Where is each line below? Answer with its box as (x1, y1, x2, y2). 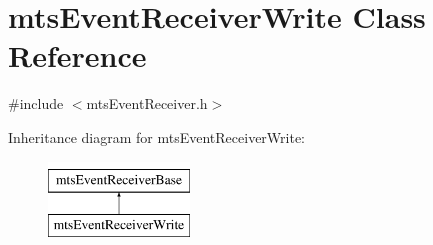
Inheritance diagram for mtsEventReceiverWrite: (8, 126, 305, 147)
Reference (8, 35, 147, 76)
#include (8, 93, 64, 114)
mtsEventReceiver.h (86, 93, 208, 114)
